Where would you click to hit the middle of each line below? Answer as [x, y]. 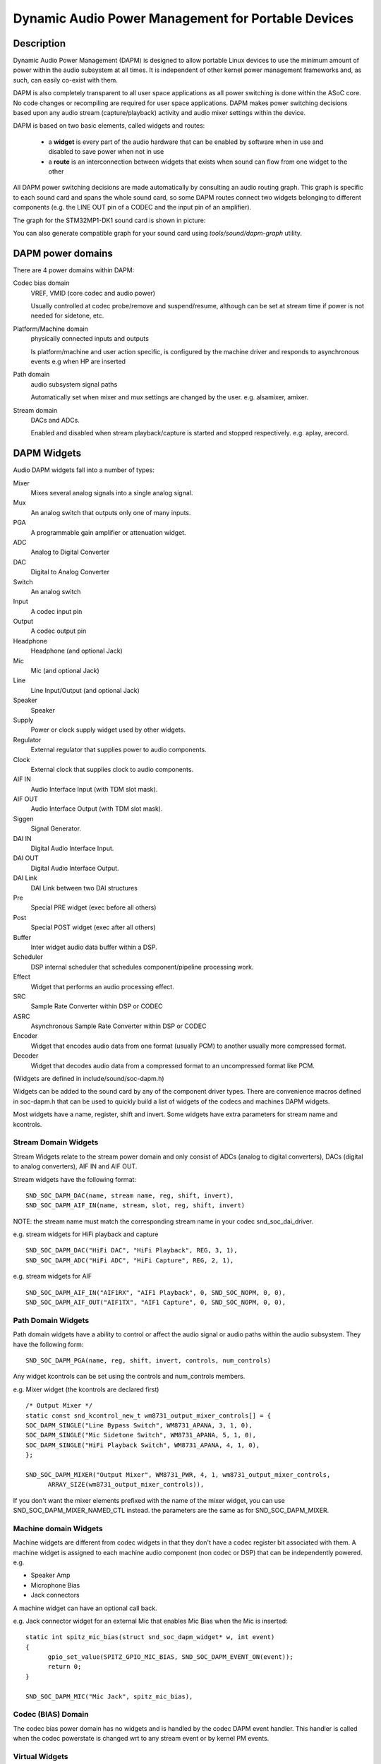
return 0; [65, 1667]
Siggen [23, 818]
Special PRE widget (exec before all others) [93, 907]
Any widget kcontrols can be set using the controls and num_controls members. [129, 1377]
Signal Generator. [56, 828]
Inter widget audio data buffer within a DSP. [94, 947]
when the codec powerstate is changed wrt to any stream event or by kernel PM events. [141, 1739]
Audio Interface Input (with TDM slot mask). [94, 789]
